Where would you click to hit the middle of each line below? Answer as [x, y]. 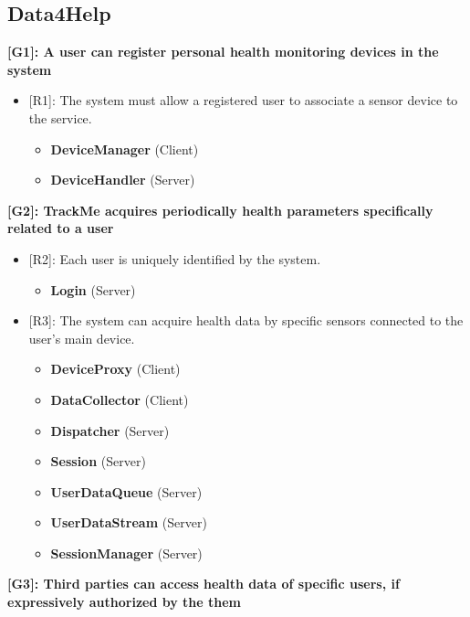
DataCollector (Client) [120, 399]
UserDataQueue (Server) [126, 491]
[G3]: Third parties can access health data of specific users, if [204, 584]
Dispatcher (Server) [110, 430]
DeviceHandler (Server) [123, 180]
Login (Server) [93, 289]
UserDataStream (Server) [129, 522]
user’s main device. [82, 338]
